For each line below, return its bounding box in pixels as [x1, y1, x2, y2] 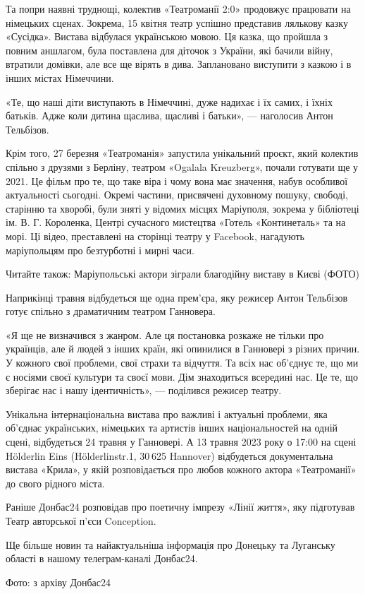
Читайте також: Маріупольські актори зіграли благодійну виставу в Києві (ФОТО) [6, 266, 360, 281]
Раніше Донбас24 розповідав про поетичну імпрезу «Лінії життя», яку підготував [6, 499, 355, 514]
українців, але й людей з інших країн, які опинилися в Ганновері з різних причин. [6, 341, 360, 356]
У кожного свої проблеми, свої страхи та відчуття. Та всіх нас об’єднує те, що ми [6, 355, 359, 370]
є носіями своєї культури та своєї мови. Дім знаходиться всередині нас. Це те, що [6, 369, 358, 384]
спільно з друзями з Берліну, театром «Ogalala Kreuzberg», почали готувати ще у [6, 159, 359, 174]
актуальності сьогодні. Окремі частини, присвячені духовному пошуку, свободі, [6, 187, 348, 202]
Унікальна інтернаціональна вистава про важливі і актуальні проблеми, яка [6, 406, 328, 421]
